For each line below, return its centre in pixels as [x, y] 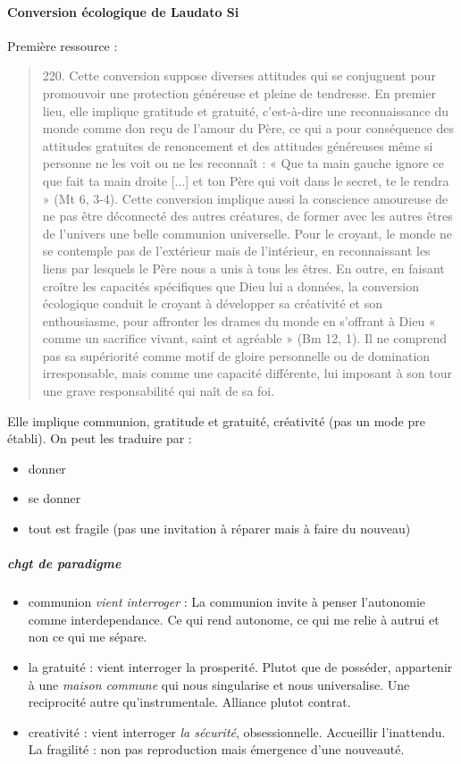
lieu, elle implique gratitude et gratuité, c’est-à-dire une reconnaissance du [246, 110]
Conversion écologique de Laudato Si [123, 11]
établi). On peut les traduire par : [100, 438]
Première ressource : [63, 45]
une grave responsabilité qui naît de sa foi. [159, 391]
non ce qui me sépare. [88, 637]
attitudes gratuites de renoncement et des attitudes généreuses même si [238, 145]
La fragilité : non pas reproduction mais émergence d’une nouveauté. [216, 749]
